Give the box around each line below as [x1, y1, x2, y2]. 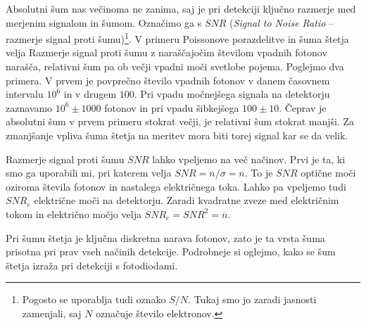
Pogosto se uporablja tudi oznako [22, 292, 166, 307]
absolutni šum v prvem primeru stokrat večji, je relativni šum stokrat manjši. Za [6, 114, 354, 129]
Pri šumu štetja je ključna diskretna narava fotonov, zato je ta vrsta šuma [6, 230, 325, 245]
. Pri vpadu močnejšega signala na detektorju [134, 87, 330, 101]
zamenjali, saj [22, 305, 82, 320]
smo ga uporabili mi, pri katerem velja [6, 165, 172, 180]
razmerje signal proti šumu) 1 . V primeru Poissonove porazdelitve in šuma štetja [6, 30, 349, 46]
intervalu [6, 87, 44, 101]
